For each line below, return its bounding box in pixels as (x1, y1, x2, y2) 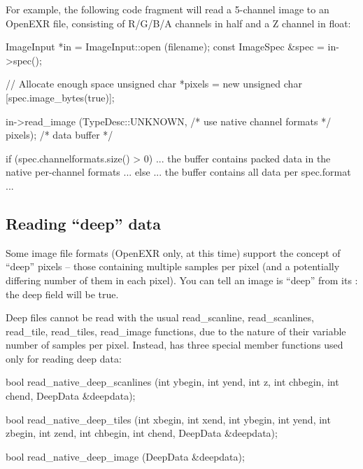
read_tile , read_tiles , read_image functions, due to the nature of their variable (6, 323, 346, 338)
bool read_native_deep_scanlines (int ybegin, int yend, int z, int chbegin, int (6, 374, 339, 389)
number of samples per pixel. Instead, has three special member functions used (6, 337, 343, 352)
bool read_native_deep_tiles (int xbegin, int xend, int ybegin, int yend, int (6, 412, 331, 426)
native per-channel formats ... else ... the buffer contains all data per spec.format (6, 164, 351, 179)
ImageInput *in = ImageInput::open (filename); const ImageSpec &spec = (6, 39, 325, 54)
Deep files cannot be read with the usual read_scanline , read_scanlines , (6, 310, 314, 325)
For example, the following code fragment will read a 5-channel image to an (6, 2, 329, 16)
